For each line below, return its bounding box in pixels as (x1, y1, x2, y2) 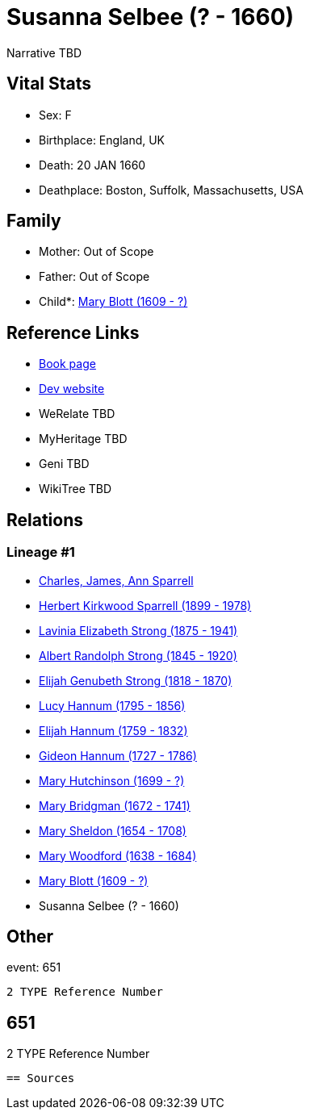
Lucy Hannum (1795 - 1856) (39, 698, 186, 713)
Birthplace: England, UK (39, 132, 165, 147)
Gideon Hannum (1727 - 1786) (39, 748, 197, 763)
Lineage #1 (6, 544, 75, 561)
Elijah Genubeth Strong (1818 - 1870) (39, 673, 232, 688)
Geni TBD (39, 457, 90, 471)
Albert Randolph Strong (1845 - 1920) (39, 648, 237, 662)
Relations (6, 509, 84, 530)
